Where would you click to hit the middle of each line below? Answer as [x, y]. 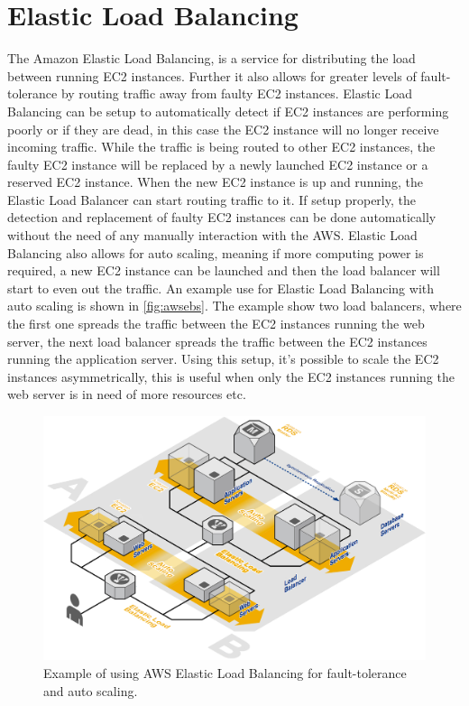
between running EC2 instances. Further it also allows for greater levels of [212, 75]
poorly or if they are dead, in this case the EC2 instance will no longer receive [223, 129]
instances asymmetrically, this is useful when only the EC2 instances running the [231, 376]
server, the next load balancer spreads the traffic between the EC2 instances [217, 341]
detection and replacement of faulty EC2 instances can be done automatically [222, 217]
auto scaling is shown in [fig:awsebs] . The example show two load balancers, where [234, 306]
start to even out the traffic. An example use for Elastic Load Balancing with [221, 288]
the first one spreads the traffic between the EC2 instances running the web [216, 324]
